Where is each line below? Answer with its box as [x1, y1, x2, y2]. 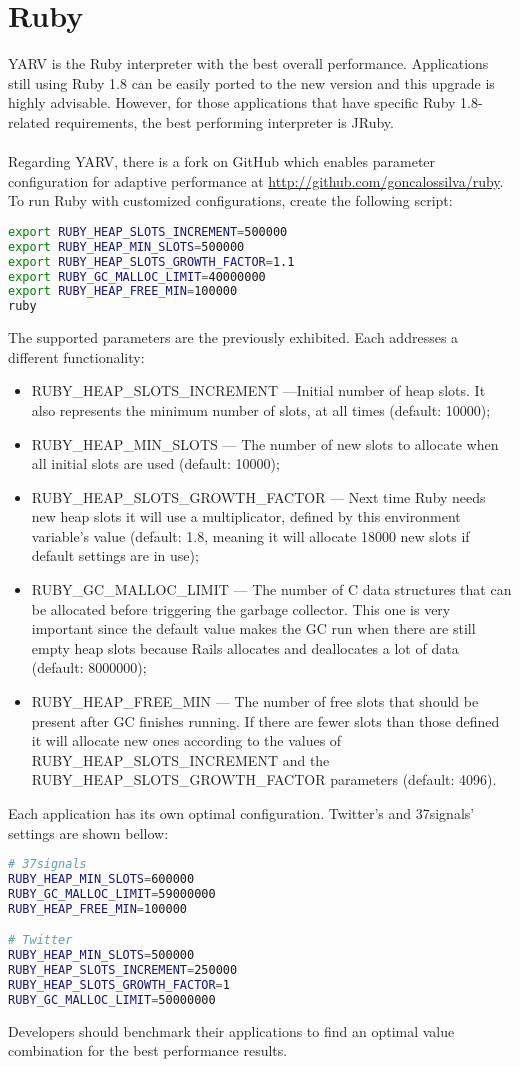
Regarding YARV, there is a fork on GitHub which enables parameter [8, 151, 436, 172]
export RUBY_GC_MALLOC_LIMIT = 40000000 [8, 269, 266, 284]
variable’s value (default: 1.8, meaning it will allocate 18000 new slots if [31, 525, 470, 546]
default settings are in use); [31, 545, 199, 566]
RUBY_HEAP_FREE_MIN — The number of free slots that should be [31, 691, 479, 712]
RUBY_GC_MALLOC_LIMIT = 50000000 [8, 992, 216, 1007]
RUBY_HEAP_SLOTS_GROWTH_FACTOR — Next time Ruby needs [31, 486, 486, 507]
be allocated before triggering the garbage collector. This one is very [31, 598, 451, 619]
